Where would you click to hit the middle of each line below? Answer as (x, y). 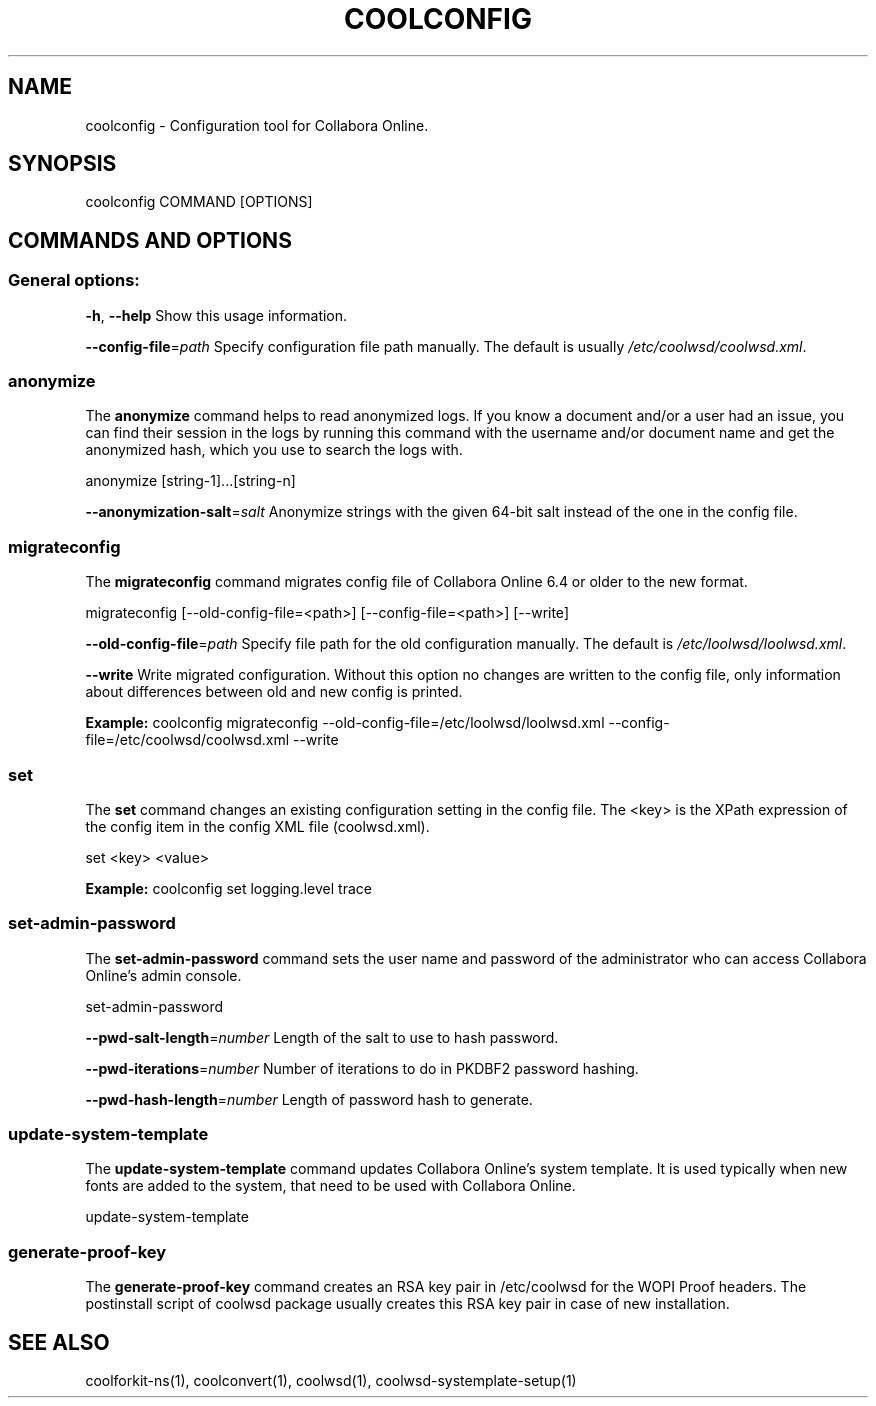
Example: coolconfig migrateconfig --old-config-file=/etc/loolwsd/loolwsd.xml (345, 723)
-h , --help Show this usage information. (216, 315)
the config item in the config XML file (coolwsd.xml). (257, 826)
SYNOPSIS (62, 164)
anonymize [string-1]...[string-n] (190, 481)
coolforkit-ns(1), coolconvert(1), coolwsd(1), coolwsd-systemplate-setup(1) (331, 1380)
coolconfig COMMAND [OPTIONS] (199, 202)
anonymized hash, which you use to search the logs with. (274, 450)
